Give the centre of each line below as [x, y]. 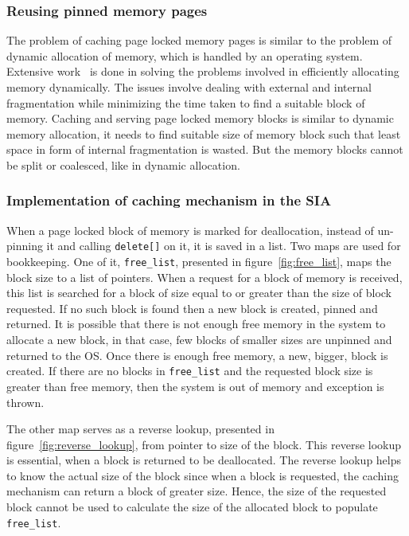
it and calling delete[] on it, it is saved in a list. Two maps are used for [224, 246]
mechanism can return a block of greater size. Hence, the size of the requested [197, 491]
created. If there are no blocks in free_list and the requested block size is [190, 371]
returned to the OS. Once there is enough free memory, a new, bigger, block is [197, 355]
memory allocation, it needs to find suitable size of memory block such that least [204, 133]
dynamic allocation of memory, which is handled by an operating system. [185, 55]
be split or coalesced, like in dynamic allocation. [123, 164]
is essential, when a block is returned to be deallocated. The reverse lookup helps [204, 460]
